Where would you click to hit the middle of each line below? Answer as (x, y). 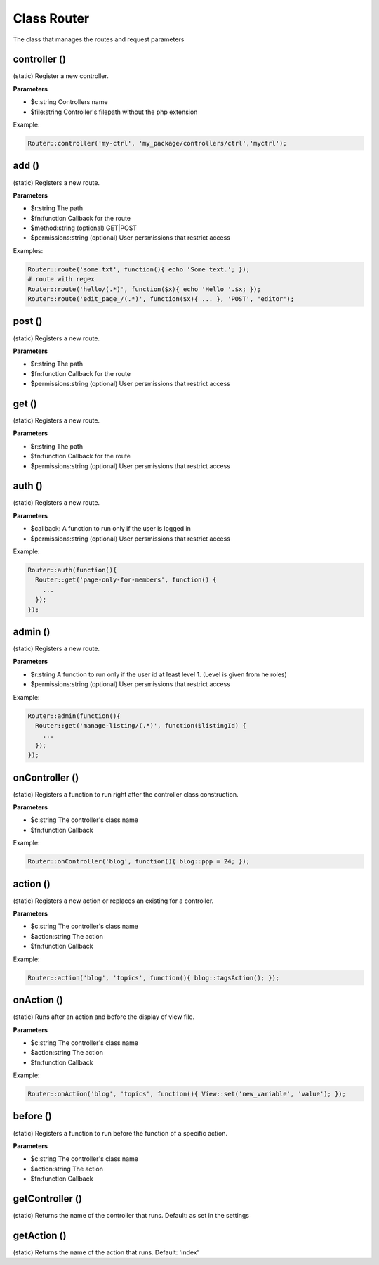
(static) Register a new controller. (61, 76)
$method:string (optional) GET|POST (84, 228)
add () (26, 166)
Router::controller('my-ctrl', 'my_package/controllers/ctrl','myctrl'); (157, 143)
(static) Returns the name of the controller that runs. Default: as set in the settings (131, 1216)
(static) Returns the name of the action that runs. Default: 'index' (106, 1252)
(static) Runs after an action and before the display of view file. (104, 1017)
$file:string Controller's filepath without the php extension (114, 112)
